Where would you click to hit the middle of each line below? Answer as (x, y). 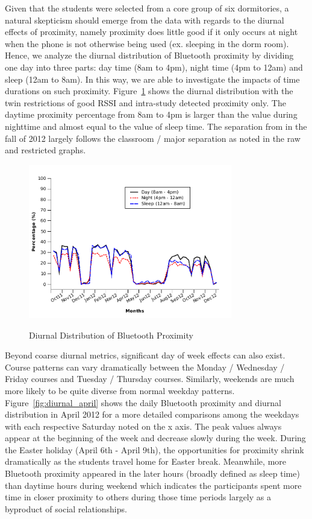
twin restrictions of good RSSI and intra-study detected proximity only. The (145, 102)
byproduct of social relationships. (66, 508)
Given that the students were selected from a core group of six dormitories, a (147, 8)
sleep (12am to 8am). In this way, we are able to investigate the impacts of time (152, 79)
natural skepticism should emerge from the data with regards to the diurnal (145, 20)
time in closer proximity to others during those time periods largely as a (138, 497)
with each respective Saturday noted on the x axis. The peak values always (143, 426)
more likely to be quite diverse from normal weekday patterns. (120, 390)
